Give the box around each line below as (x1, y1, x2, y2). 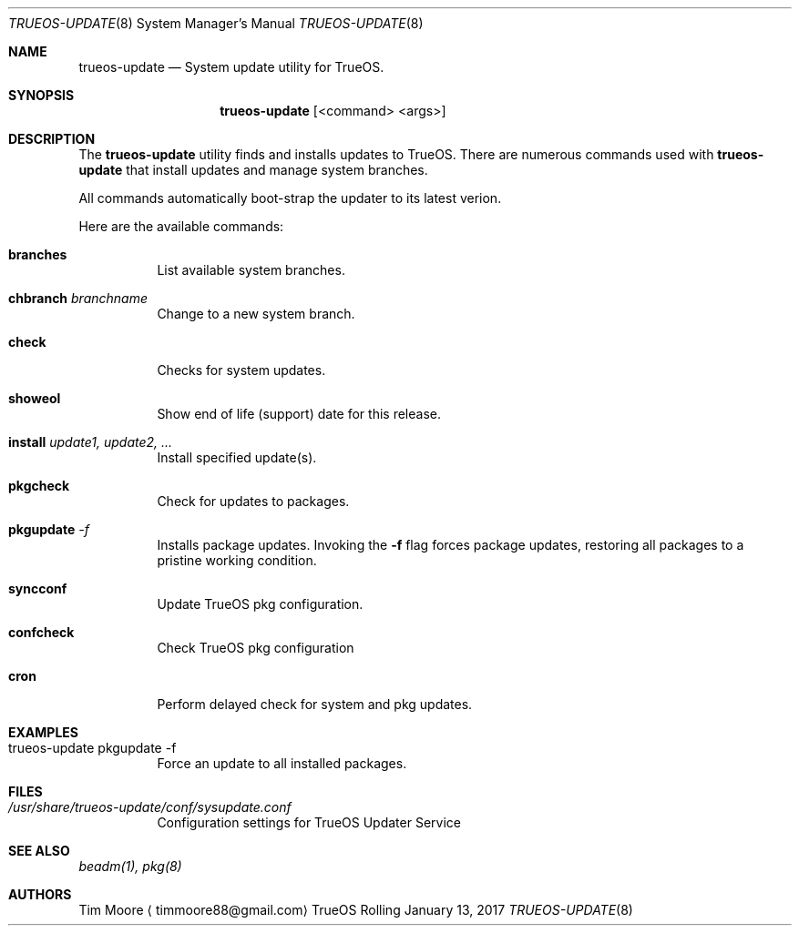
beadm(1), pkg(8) (78, 858, 182, 874)
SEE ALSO (8, 843, 70, 858)
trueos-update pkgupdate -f (8, 740, 177, 756)
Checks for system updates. (157, 362, 326, 378)
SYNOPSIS (8, 87, 75, 103)
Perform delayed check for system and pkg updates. (157, 696, 473, 712)
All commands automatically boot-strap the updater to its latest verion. (78, 190, 502, 206)
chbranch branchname (8, 290, 149, 306)
